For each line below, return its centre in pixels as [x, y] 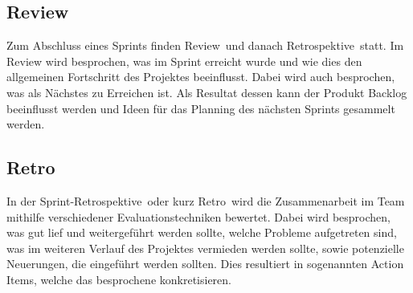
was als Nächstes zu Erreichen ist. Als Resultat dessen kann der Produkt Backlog [207, 92]
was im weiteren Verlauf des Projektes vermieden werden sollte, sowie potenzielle [205, 248]
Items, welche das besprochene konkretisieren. [119, 279]
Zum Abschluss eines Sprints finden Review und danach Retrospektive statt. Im [205, 45]
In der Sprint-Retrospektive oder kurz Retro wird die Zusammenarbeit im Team [206, 200]
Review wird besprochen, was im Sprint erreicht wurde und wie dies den [184, 61]
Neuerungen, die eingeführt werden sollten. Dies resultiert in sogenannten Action [205, 264]
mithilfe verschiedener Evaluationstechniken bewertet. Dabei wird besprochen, [198, 216]
